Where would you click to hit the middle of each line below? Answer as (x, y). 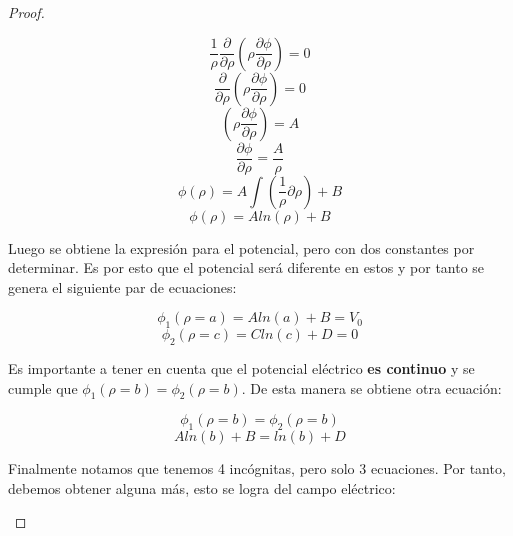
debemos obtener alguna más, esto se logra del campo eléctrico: (202, 487)
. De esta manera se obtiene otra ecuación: (371, 387)
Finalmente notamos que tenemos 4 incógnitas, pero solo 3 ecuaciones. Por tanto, (257, 468)
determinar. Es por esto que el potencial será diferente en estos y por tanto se (246, 267)
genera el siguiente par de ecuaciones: (122, 286)
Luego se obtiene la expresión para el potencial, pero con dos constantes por (241, 247)
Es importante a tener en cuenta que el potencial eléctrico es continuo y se (241, 368)
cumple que (43, 387)
